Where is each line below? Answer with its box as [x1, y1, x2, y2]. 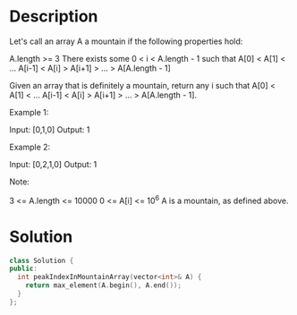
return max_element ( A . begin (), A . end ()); [25, 281, 182, 290]
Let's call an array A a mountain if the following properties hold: [9, 36, 243, 47]
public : [9, 264, 38, 274]
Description [9, 6, 98, 27]
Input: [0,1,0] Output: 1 [9, 123, 90, 135]
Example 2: [9, 141, 51, 152]
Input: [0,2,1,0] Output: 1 [9, 158, 98, 169]
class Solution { [9, 256, 74, 265]
